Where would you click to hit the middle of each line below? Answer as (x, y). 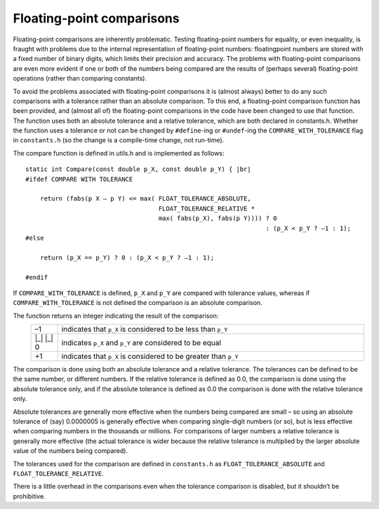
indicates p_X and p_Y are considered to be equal (141, 343)
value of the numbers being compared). (71, 451)
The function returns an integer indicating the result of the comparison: (116, 315)
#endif (37, 277)
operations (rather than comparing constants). (80, 79)
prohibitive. (29, 496)
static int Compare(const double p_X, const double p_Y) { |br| (139, 169)
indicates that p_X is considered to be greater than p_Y (150, 356)
